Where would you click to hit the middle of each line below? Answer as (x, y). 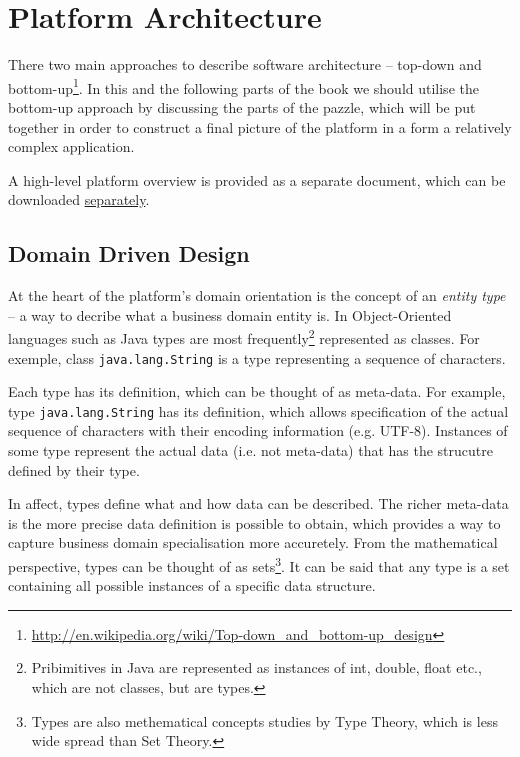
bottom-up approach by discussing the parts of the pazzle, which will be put (242, 106)
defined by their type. (74, 469)
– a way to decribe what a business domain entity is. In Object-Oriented (230, 314)
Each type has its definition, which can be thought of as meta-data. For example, (257, 391)
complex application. (71, 146)
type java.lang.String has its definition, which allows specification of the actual (258, 410)
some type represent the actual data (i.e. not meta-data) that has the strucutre (250, 450)
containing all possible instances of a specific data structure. (192, 585)
